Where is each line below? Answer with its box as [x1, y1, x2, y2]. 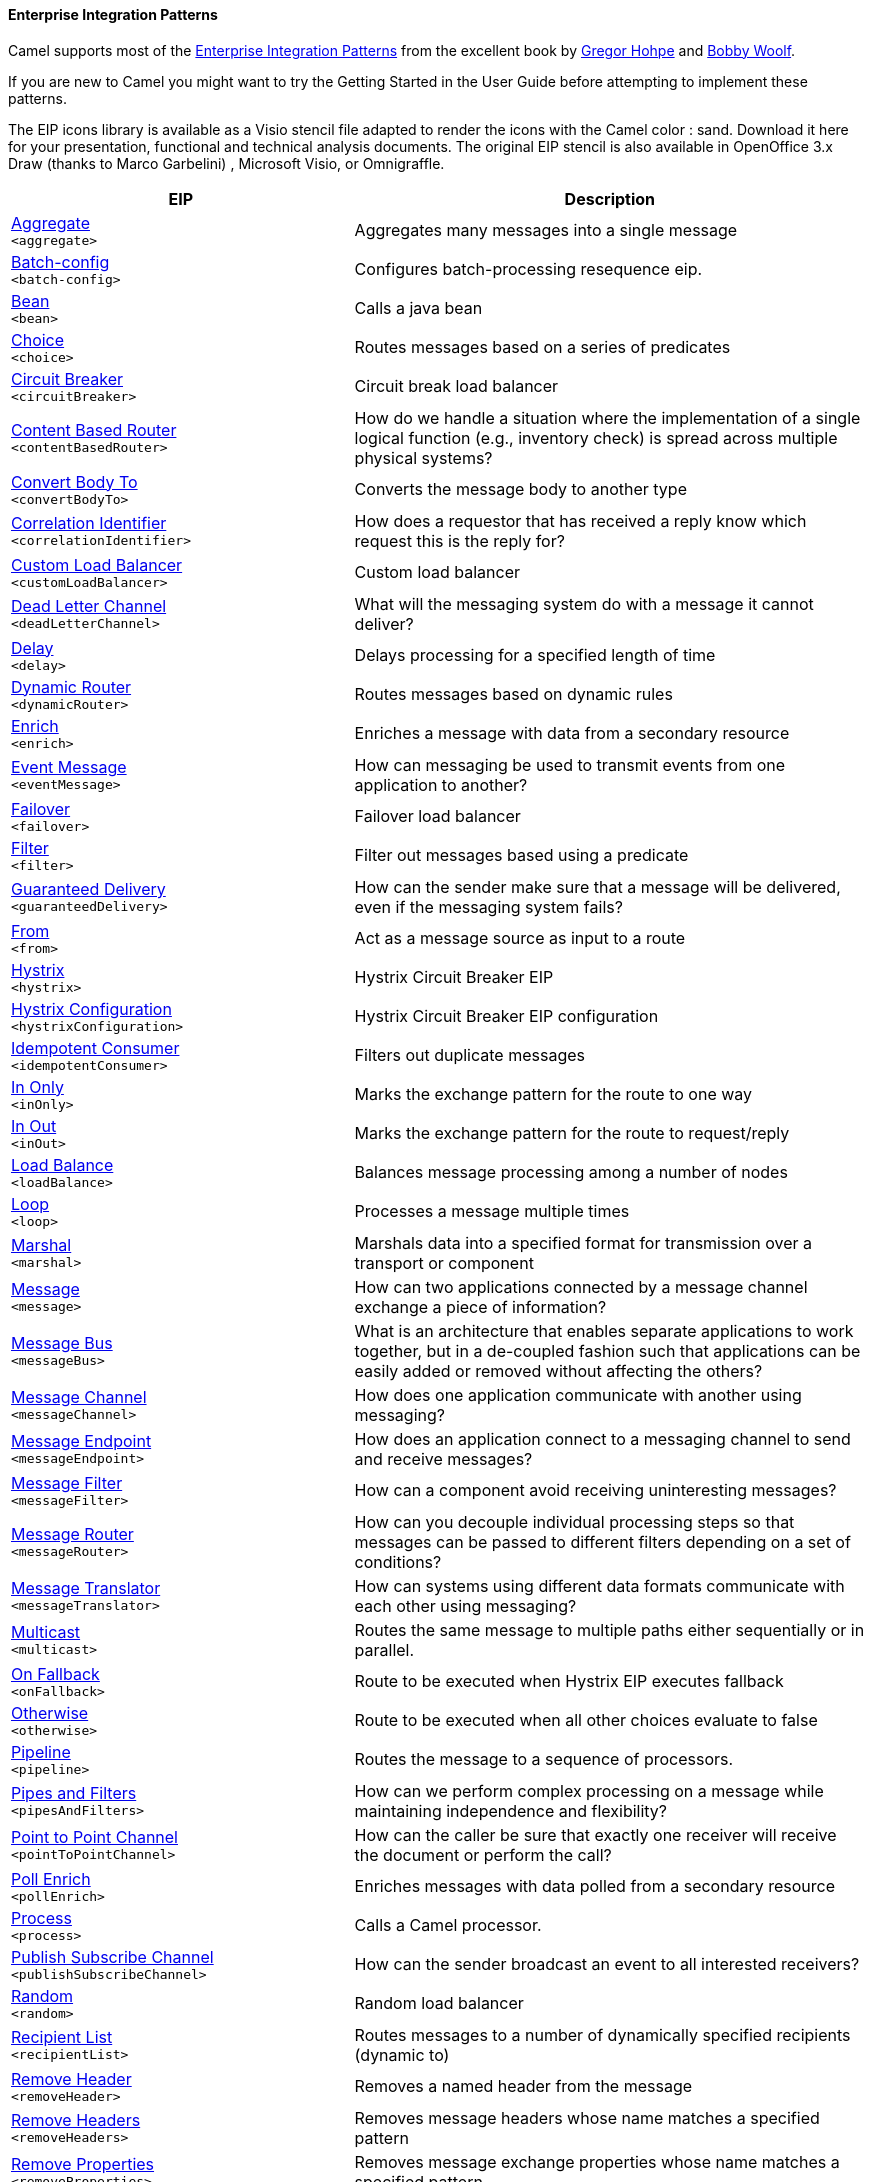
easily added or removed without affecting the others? [354, 1360, 763, 1381]
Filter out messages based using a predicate [354, 845, 689, 866]
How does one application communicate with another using [354, 1384, 802, 1405]
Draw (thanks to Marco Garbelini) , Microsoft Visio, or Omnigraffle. [8, 154, 445, 172]
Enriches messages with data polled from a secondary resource [354, 1876, 835, 1897]
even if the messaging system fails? [354, 896, 623, 917]
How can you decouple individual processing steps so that [354, 1511, 795, 1532]
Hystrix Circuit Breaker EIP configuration [354, 1006, 659, 1027]
